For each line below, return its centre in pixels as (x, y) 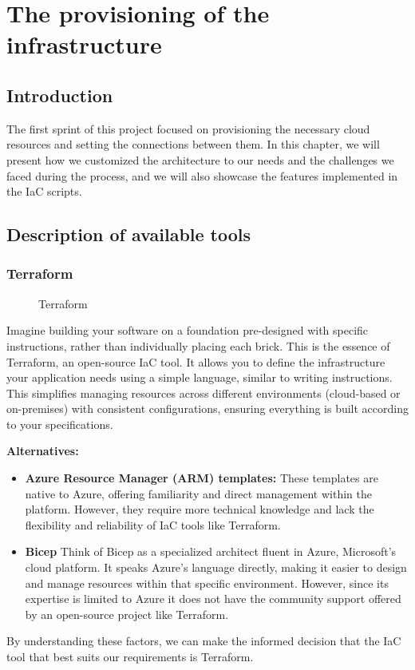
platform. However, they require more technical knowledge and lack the (200, 509)
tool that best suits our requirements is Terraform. (130, 657)
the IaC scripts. (44, 191)
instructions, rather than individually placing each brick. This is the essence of (198, 345)
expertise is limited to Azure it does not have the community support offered (213, 599)
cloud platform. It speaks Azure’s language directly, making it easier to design (216, 567)
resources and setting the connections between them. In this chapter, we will (193, 144)
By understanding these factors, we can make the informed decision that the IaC (204, 641)
